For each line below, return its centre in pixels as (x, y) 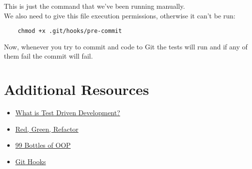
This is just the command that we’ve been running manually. (94, 6)
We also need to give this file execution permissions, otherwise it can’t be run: (120, 15)
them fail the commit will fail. (48, 56)
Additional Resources (77, 89)
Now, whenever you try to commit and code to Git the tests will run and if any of (126, 46)
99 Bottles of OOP (43, 145)
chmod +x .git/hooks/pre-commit (70, 31)
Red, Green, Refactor (47, 129)
